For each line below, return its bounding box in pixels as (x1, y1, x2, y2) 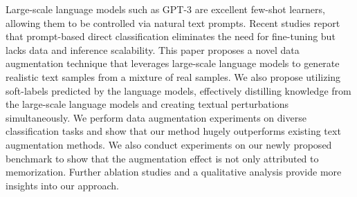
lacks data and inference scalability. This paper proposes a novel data (6, 42, 300, 57)
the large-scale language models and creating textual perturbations (6, 97, 289, 111)
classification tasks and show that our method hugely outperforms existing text (6, 124, 341, 138)
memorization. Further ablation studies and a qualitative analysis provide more (6, 165, 342, 179)
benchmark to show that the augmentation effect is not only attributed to (6, 151, 319, 165)
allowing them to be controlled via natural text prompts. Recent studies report (6, 15, 340, 30)
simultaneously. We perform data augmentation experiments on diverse (6, 110, 306, 124)
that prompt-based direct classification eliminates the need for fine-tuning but (6, 29, 336, 44)
